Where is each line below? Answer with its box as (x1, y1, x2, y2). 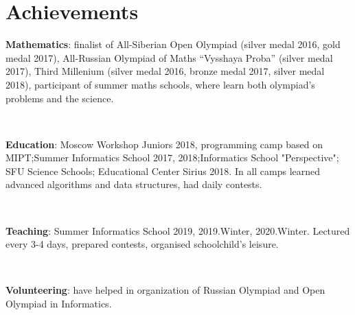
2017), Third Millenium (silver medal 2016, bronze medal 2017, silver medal (5, 64, 325, 78)
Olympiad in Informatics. (5, 296, 112, 311)
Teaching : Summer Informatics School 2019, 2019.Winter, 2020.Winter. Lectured (5, 223, 350, 237)
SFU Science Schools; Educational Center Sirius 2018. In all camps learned (5, 163, 321, 178)
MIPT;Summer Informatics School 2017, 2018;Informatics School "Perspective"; (5, 150, 339, 165)
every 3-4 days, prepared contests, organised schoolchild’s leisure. (5, 237, 279, 251)
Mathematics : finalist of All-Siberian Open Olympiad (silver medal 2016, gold (5, 37, 341, 51)
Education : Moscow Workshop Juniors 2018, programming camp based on (5, 137, 323, 151)
